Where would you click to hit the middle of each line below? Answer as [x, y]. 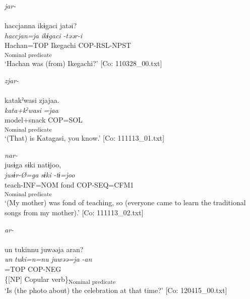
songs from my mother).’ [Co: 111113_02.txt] [74, 213]
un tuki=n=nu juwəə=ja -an [48, 259]
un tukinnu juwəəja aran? [44, 249]
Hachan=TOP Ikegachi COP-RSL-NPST [68, 45]
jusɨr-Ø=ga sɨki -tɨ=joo [40, 174]
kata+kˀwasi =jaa [32, 110]
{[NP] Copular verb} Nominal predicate [60, 279]
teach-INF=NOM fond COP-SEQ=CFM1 [69, 184]
